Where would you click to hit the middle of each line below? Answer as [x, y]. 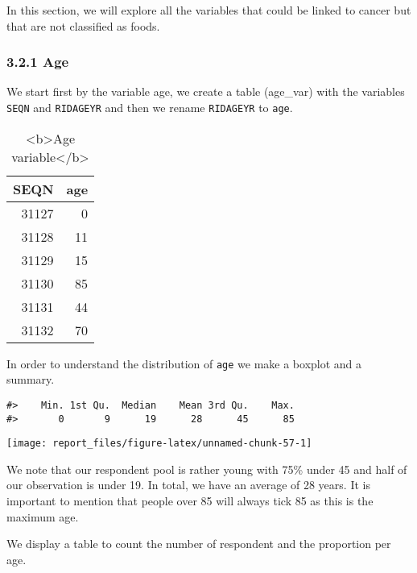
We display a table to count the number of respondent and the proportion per [199, 544]
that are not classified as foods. [83, 25]
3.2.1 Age [38, 62]
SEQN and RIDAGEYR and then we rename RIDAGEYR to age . [150, 107]
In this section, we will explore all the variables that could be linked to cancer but [209, 10]
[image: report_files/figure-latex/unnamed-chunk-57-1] [159, 444]
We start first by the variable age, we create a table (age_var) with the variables [206, 91]
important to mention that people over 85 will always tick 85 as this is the [190, 501]
